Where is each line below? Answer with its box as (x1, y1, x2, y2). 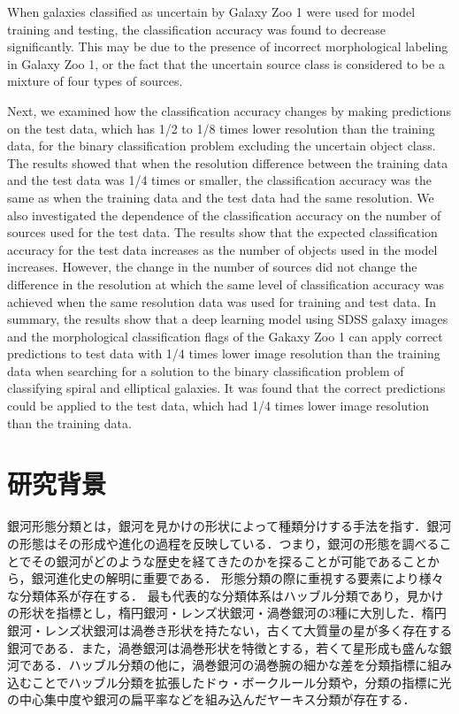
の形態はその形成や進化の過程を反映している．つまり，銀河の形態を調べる (7, 534, 440, 552)
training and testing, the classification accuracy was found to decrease (7, 19, 386, 38)
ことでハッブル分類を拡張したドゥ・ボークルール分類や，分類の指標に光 (31, 672, 452, 691)
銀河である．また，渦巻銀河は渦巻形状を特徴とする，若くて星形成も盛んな (7, 638, 440, 656)
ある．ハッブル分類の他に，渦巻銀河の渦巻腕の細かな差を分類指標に (31, 656, 428, 674)
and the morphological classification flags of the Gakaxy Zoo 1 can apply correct (7, 326, 443, 345)
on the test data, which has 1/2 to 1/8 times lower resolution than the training (7, 119, 435, 137)
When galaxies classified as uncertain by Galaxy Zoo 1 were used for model (7, 3, 416, 20)
